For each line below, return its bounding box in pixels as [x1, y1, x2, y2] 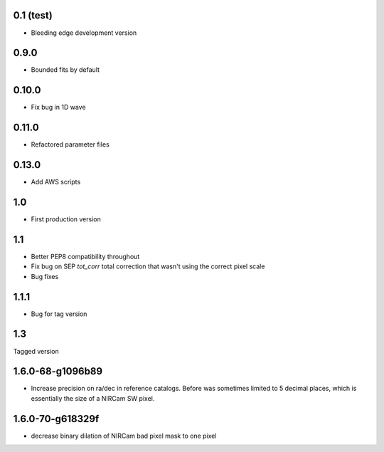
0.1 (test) [13, 9, 53, 21]
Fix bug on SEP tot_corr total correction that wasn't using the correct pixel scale [31, 262, 265, 270]
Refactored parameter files [31, 140, 110, 149]
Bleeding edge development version [31, 28, 137, 37]
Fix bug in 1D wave [31, 103, 86, 112]
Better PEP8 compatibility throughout [31, 252, 140, 261]
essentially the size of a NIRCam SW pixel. [31, 394, 155, 402]
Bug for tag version [31, 310, 87, 318]
